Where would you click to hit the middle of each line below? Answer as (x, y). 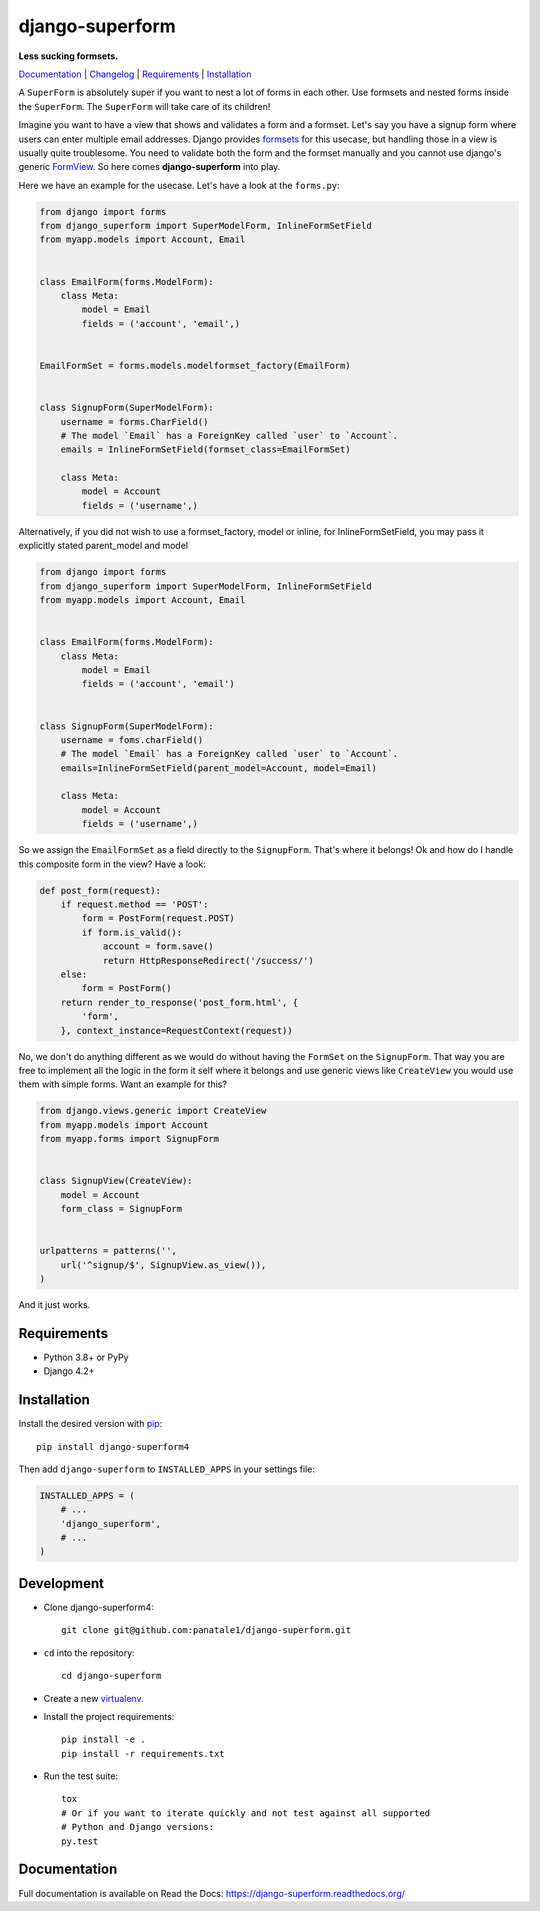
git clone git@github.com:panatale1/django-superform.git (206, 1630)
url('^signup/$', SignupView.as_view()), (163, 1264)
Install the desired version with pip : (90, 1424)
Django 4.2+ (69, 1371)
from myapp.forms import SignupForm (129, 1139)
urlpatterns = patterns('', (108, 1251)
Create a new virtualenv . (93, 1698)
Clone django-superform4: (98, 1607)
